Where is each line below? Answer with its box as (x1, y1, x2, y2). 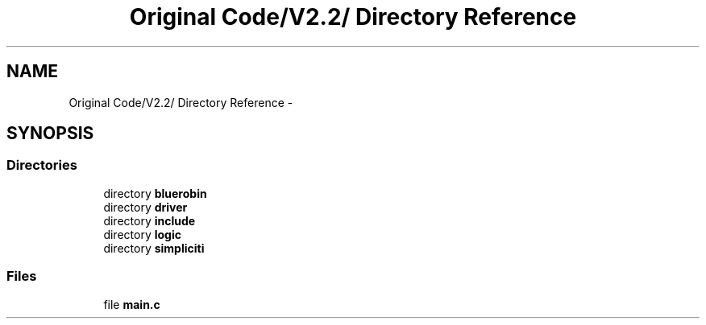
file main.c (103, 297, 160, 311)
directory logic (103, 227, 181, 241)
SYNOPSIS (6, 123, 94, 144)
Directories (6, 157, 77, 174)
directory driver (103, 200, 188, 214)
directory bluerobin (103, 186, 207, 200)
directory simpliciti (103, 241, 205, 255)
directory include (103, 213, 196, 228)
